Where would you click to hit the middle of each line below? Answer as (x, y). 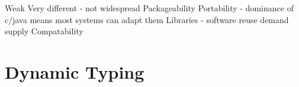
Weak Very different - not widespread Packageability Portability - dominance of (149, 8)
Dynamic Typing (75, 71)
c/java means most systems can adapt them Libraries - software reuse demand (147, 19)
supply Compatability (44, 31)
